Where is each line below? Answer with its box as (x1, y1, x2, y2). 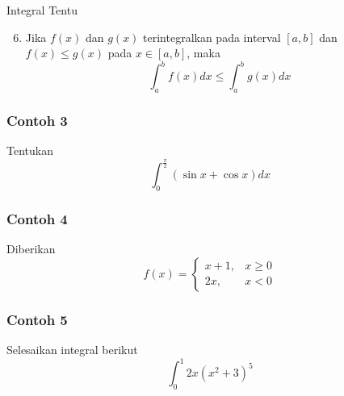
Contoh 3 (6, 110, 68, 130)
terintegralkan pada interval (143, 28, 281, 45)
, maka (187, 44, 220, 61)
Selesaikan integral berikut (6, 341, 138, 358)
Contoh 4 (6, 208, 68, 228)
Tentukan (6, 142, 53, 159)
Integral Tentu (6, 2, 78, 18)
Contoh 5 (6, 309, 68, 329)
